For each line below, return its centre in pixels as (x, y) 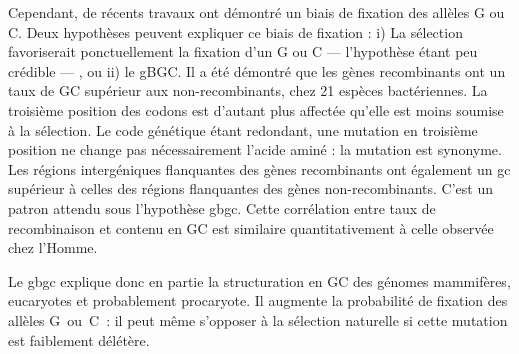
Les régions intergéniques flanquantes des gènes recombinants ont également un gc (259, 168)
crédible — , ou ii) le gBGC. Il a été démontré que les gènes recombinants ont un (257, 70)
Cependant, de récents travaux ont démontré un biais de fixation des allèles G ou (256, 12)
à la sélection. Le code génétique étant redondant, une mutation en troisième (243, 129)
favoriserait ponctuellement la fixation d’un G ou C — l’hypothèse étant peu (243, 51)
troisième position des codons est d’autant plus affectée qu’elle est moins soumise (256, 109)
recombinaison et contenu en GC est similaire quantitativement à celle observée (251, 227)
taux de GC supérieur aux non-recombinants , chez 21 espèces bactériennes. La (248, 90)
